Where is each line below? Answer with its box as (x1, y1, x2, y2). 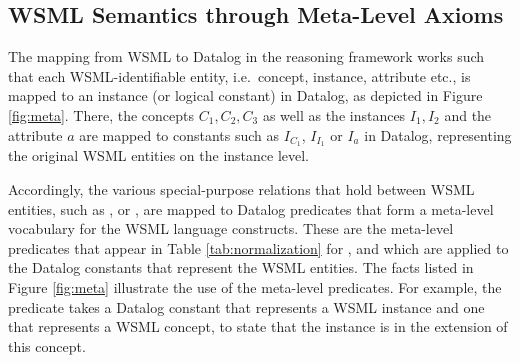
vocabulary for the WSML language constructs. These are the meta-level (8, 218, 454, 239)
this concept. (8, 335, 86, 356)
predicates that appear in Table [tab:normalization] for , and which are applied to (8, 237, 509, 258)
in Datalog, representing (364, 124, 512, 145)
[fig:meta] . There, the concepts (8, 104, 195, 125)
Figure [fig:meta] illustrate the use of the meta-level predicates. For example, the (8, 277, 502, 297)
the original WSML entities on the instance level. (8, 145, 309, 166)
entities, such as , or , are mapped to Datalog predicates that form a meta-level (8, 198, 494, 219)
